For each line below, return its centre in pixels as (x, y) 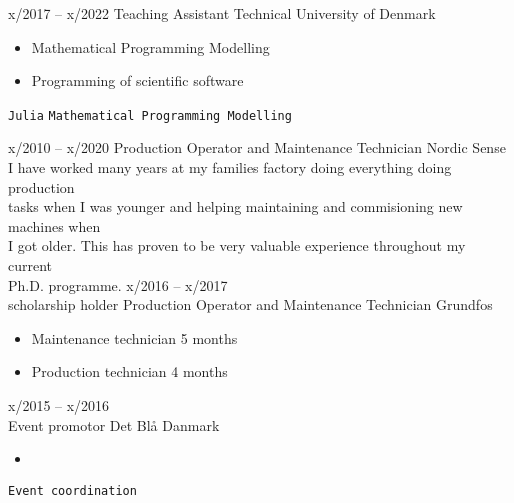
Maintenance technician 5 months (134, 337)
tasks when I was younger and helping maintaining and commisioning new (235, 206)
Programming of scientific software (137, 80)
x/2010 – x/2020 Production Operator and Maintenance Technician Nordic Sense (257, 147)
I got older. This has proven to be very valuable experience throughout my (237, 245)
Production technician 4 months (129, 371)
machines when (54, 225)
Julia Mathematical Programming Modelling (150, 115)
